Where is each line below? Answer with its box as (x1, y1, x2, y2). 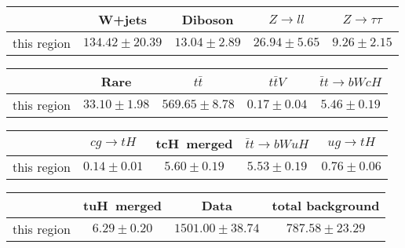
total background (272, 196, 380, 214)
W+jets (98, 10, 148, 28)
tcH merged (155, 134, 233, 152)
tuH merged (82, 196, 162, 214)
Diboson (181, 10, 234, 28)
